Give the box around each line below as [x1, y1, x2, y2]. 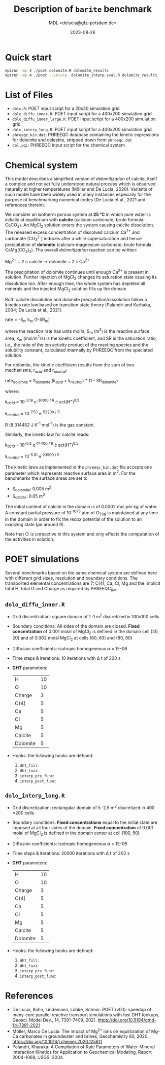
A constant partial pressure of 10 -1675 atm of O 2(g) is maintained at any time [5, 509, 159, 517]
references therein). [5, 202, 46, 208]
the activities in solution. [5, 536, 55, 542]
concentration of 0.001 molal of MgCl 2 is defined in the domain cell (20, [12, 628, 159, 636]
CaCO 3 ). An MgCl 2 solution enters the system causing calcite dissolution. [5, 222, 154, 229]
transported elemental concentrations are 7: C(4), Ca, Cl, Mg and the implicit [5, 580, 161, 586]
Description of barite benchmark [13, 3, 152, 15]
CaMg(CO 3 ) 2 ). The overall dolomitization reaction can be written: [5, 247, 137, 254]
